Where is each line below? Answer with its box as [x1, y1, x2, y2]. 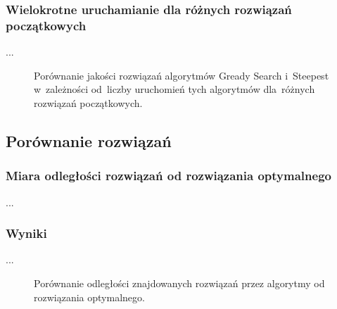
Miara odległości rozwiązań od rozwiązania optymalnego [6, 167, 331, 184]
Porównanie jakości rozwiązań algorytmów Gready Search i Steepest [34, 68, 329, 82]
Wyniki [6, 225, 47, 242]
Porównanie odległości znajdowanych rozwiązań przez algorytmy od [34, 275, 325, 290]
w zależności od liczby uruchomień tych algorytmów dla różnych [34, 82, 315, 96]
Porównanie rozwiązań [6, 130, 172, 151]
